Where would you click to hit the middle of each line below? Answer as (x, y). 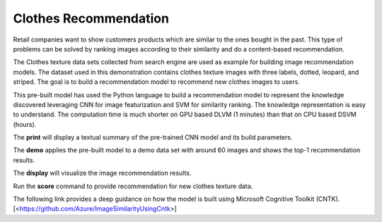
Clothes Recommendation (91, 18)
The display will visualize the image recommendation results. (102, 173)
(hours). (25, 124)
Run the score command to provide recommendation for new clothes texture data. (133, 186)
